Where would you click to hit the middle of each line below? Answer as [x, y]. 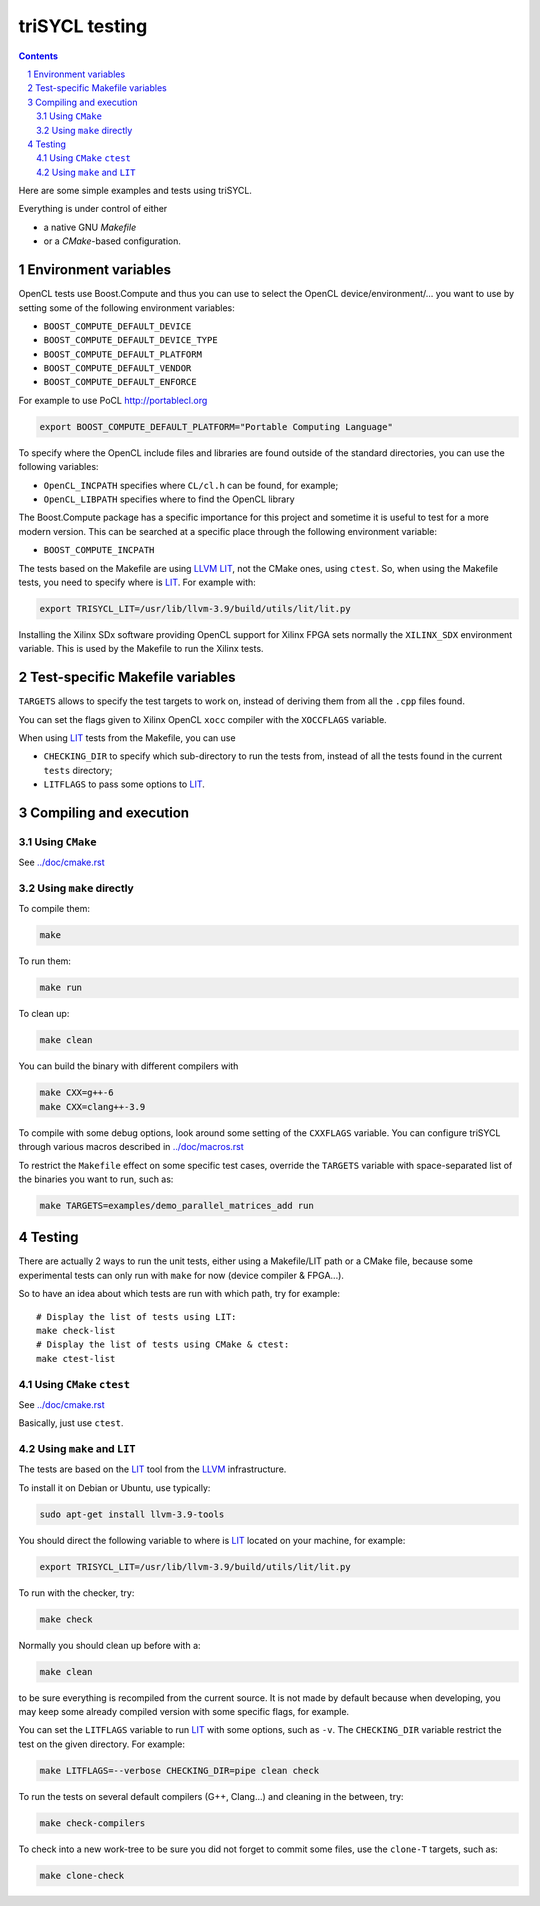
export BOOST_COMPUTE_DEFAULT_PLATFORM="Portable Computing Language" [216, 426]
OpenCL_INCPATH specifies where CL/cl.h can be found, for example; [191, 485]
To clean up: [44, 1014]
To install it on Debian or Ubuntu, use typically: [114, 1487]
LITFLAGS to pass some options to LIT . [124, 784]
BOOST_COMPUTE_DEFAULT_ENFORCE [120, 382]
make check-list [76, 1330]
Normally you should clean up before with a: [109, 1645]
